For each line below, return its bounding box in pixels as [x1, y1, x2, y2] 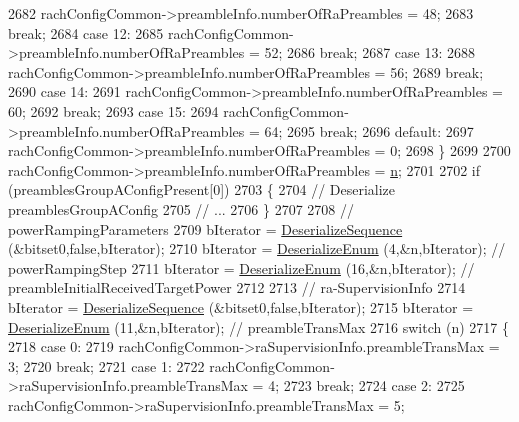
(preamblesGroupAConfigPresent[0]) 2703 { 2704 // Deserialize [8, 179, 396, 200]
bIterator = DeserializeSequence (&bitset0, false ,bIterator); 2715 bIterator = [8, 296, 474, 317]
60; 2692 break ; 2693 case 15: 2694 [8, 100, 219, 121]
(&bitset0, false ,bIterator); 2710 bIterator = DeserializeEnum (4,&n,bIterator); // [8, 238, 506, 259]
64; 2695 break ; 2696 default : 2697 [264, 120, 474, 141]
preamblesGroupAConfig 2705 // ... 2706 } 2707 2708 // [8, 198, 354, 219]
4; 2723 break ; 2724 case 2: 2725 [268, 375, 465, 396]
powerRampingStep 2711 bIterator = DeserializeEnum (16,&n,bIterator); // [8, 257, 475, 278]
